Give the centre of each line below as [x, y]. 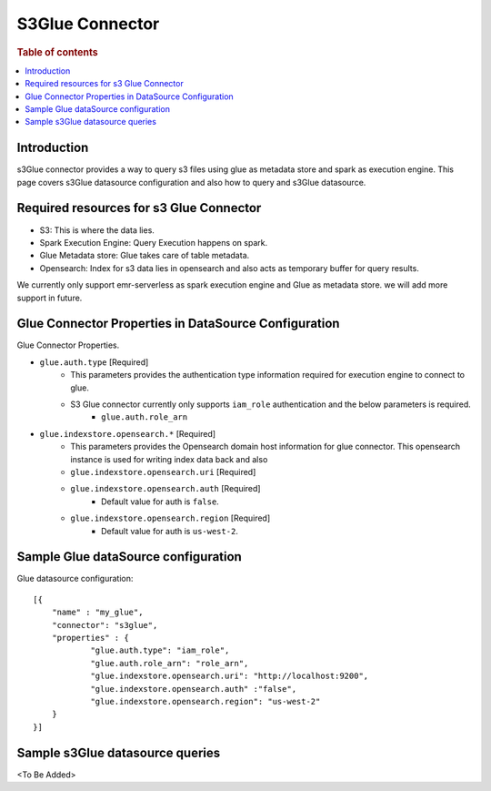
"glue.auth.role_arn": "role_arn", [170, 663]
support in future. [50, 298]
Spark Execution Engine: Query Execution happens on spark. [154, 242]
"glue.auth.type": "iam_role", [160, 650]
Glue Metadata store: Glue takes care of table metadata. [145, 256]
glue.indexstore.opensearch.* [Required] [128, 433]
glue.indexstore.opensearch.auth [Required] [165, 489]
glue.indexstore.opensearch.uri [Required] [163, 472]
